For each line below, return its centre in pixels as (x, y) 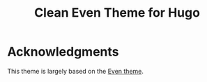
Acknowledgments (63, 52)
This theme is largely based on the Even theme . (76, 71)
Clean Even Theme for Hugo (117, 13)
